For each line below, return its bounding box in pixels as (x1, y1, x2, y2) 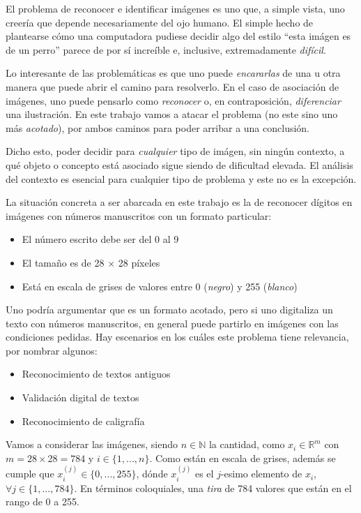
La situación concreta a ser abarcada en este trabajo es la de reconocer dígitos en (6, 195, 353, 209)
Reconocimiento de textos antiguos (22, 366, 171, 381)
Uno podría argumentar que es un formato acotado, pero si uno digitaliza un (6, 302, 333, 317)
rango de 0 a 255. (6, 494, 79, 509)
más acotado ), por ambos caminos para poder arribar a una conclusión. (6, 120, 310, 135)
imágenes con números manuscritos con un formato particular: (6, 208, 272, 223)
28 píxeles (118, 255, 160, 269)
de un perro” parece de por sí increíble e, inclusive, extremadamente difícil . (6, 42, 326, 57)
